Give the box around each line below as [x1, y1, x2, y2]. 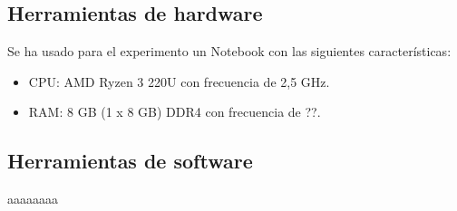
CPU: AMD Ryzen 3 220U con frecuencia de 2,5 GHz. [28, 72, 330, 91]
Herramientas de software [7, 147, 253, 175]
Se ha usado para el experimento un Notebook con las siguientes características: [7, 42, 452, 61]
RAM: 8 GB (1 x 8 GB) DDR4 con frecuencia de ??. [28, 102, 321, 121]
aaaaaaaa [7, 189, 58, 208]
